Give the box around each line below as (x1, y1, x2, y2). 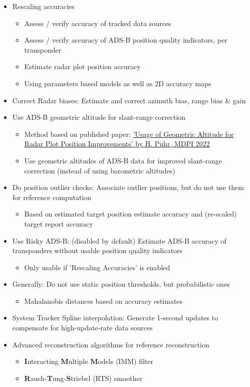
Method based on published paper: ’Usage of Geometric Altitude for (24, 128, 234, 139)
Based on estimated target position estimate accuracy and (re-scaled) (24, 209, 237, 219)
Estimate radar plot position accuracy (24, 61, 141, 72)
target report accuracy (24, 218, 93, 229)
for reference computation (12, 191, 92, 202)
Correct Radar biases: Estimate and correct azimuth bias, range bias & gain (12, 95, 246, 105)
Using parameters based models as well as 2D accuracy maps (24, 78, 211, 88)
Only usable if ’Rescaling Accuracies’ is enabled (24, 262, 170, 272)
